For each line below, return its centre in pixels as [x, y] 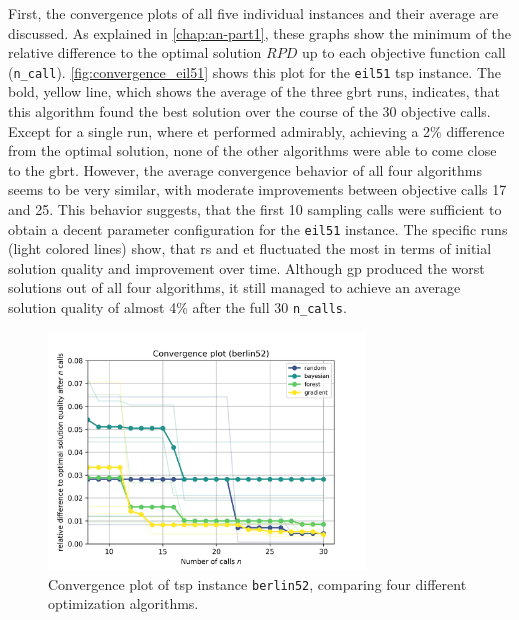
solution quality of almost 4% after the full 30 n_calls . [177, 307]
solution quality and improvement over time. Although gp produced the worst [246, 267]
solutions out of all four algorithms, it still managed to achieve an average [234, 287]
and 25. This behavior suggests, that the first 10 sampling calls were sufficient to [255, 209]
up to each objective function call [403, 52]
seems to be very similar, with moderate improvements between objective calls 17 [257, 189]
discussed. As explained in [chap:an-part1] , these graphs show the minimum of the [260, 32]
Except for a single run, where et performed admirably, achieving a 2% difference [256, 130]
